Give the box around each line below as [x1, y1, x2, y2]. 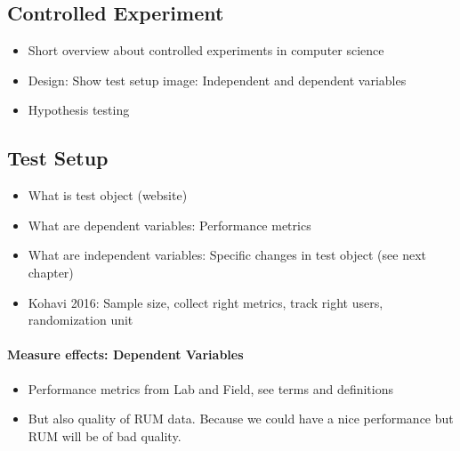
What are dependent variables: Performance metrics [28, 215, 311, 234]
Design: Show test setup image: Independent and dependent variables [28, 70, 407, 89]
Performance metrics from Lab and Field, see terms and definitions [28, 379, 393, 398]
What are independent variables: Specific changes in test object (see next [28, 246, 426, 264]
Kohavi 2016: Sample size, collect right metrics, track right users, [28, 293, 383, 311]
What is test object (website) [28, 186, 188, 205]
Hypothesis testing [28, 101, 130, 119]
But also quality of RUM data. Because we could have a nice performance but [28, 409, 454, 428]
